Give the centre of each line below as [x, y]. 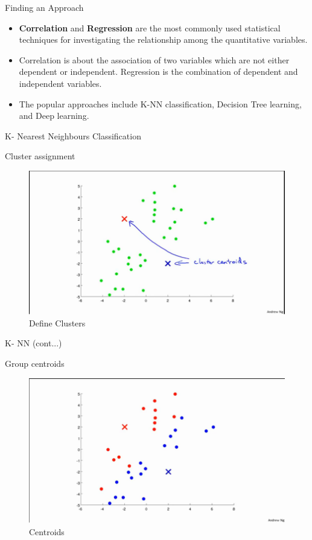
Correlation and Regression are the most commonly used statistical [150, 27]
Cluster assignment [40, 156]
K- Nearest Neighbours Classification [73, 135]
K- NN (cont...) [33, 343]
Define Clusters [57, 322]
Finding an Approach [44, 7]
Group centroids [35, 363]
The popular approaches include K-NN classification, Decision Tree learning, [160, 103]
